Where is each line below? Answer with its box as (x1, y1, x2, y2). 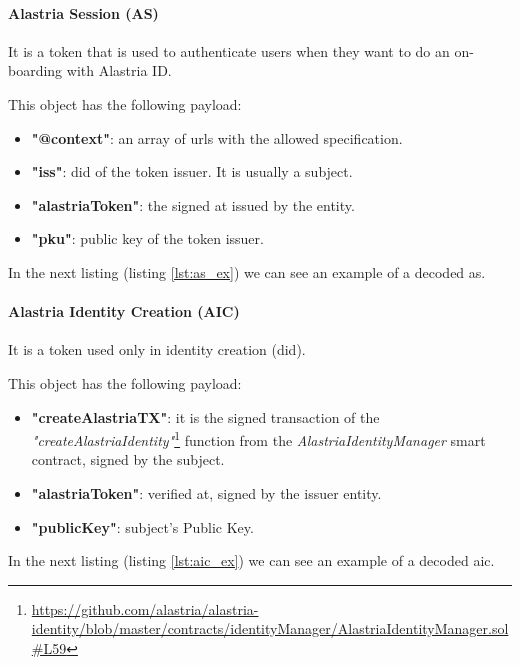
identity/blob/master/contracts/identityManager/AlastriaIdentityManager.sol (31, 618, 509, 639)
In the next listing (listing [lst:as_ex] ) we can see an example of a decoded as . (8, 261, 486, 282)
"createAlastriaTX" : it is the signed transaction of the (31, 406, 380, 427)
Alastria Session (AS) (8, 2, 159, 23)
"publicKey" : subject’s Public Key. (31, 516, 254, 537)
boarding (8, 60, 63, 81)
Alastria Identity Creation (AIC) (8, 301, 240, 322)
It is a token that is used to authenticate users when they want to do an (8, 40, 450, 61)
